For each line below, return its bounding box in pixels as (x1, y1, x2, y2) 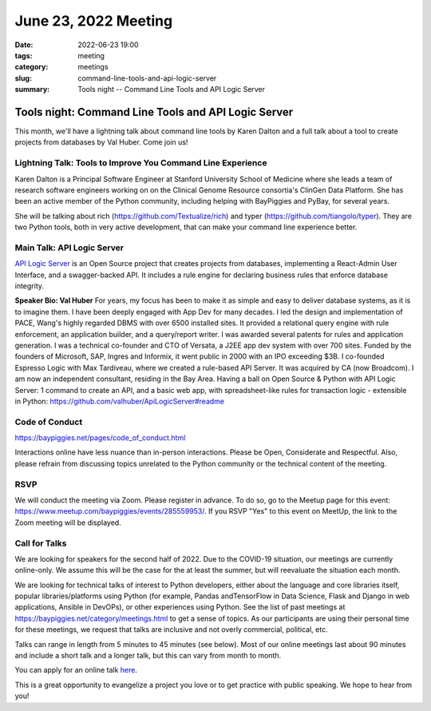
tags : (14, 50, 33, 60)
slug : (14, 73, 32, 83)
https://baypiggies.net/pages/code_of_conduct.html (14, 433, 186, 443)
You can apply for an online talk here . (14, 665, 137, 675)
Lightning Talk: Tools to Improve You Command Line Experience (14, 157, 267, 169)
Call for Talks (14, 538, 67, 549)
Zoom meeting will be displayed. (14, 518, 121, 527)
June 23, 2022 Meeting (14, 12, 173, 30)
